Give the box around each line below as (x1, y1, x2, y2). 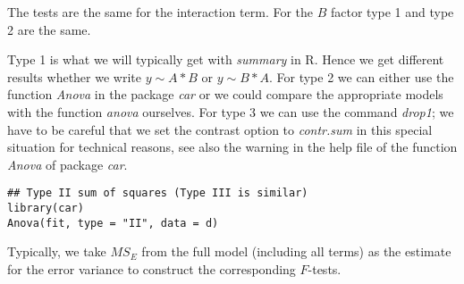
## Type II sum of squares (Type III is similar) (7, 187, 308, 200)
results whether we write (7, 67, 141, 86)
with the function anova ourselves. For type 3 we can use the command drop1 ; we (7, 102, 454, 121)
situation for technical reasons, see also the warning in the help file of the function (7, 138, 458, 156)
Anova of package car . (7, 155, 128, 173)
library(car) (7, 202, 84, 214)
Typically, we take (7, 242, 106, 261)
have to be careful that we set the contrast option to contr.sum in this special (7, 120, 433, 138)
